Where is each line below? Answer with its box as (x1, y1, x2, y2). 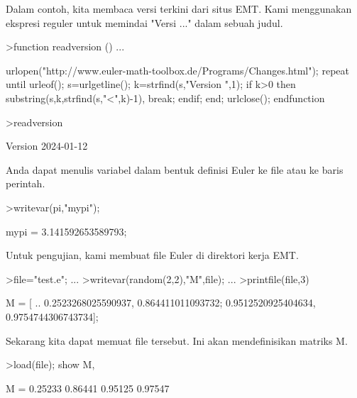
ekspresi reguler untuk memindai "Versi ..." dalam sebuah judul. (6, 15, 283, 30)
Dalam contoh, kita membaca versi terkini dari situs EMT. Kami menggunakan (6, 1, 352, 16)
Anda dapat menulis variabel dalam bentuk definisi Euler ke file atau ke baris (6, 162, 344, 177)
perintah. (6, 176, 45, 191)
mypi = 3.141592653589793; (6, 223, 127, 238)
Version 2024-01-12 (6, 138, 88, 153)
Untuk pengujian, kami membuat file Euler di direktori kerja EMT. (6, 248, 299, 262)
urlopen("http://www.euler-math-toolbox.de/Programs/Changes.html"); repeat (6, 62, 349, 77)
